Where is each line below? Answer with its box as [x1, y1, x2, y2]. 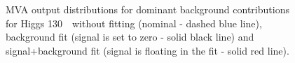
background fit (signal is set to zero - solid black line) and [6, 29, 254, 44]
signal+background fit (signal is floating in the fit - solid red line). [6, 43, 289, 57]
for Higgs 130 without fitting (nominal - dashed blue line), [6, 15, 262, 30]
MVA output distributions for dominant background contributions [6, 2, 289, 16]
